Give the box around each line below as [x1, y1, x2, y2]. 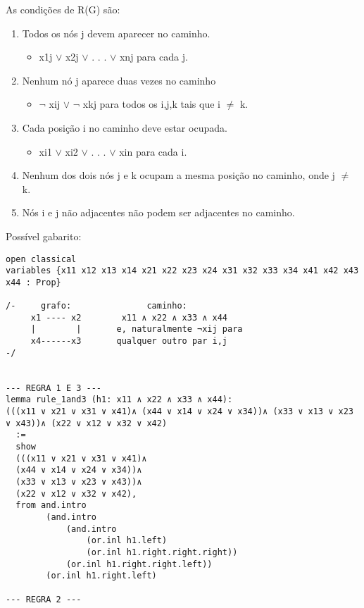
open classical [6, 254, 77, 264]
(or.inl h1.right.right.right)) [86, 547, 238, 557]
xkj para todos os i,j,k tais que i [82, 97, 220, 111]
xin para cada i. [119, 144, 187, 159]
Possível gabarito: [6, 228, 82, 243]
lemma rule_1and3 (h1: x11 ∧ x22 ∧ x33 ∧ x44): [6, 395, 233, 405]
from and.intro [15, 500, 87, 511]
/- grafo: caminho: [6, 301, 187, 311]
